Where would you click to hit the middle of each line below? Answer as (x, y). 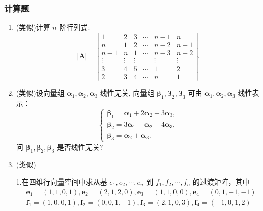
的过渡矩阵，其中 (221, 181)
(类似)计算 (33, 27)
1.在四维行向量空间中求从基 (62, 181)
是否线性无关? (80, 147)
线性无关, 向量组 (127, 93)
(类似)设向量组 (40, 93)
